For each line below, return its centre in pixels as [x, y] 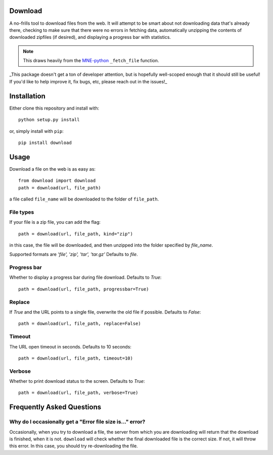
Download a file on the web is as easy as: [53, 169]
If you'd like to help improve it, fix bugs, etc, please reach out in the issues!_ [88, 81]
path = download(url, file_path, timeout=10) [76, 358]
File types [22, 212]
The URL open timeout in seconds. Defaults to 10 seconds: [70, 346]
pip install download [45, 142]
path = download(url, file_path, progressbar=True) [84, 289]
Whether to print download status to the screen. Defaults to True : [77, 381]
